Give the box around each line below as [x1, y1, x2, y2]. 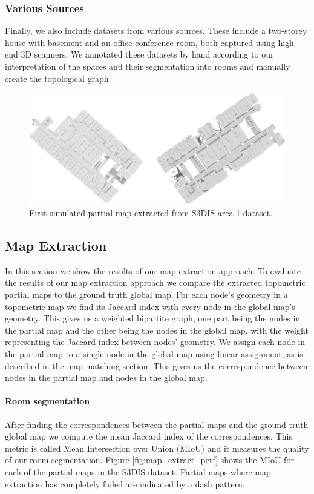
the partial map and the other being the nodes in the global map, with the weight [5, 323, 309, 336]
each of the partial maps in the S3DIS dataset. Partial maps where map [5, 465, 271, 478]
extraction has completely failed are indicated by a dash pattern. [5, 477, 245, 490]
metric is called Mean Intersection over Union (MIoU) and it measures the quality [5, 441, 309, 454]
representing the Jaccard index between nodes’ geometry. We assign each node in [5, 335, 306, 348]
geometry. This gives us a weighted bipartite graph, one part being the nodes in [5, 312, 301, 324]
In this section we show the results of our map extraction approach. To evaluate [5, 264, 301, 277]
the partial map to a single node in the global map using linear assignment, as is [5, 347, 303, 360]
